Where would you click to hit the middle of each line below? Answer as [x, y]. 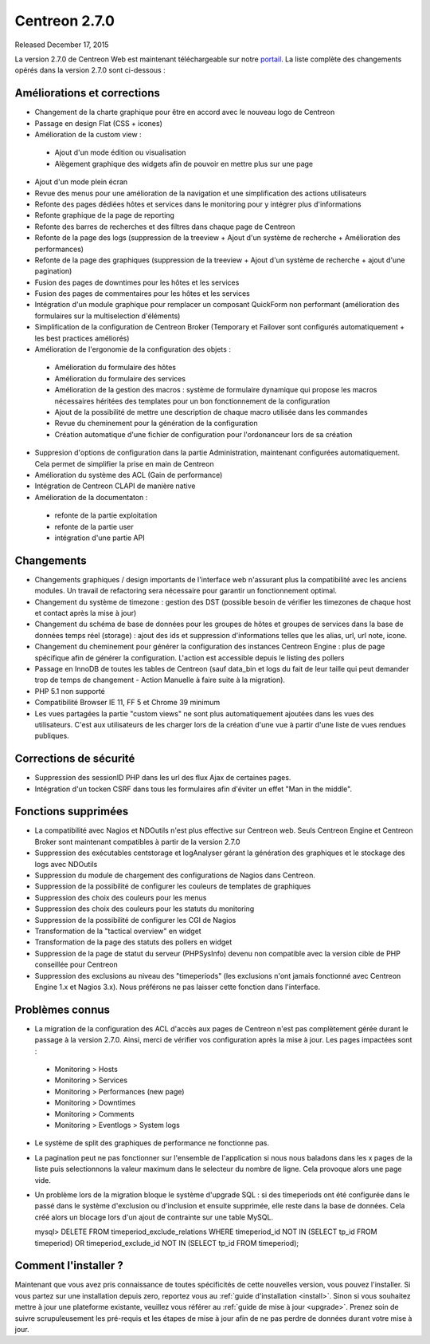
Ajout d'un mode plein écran [81, 182]
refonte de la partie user [94, 526]
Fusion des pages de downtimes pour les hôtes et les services [137, 282]
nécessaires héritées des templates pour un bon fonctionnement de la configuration [192, 401]
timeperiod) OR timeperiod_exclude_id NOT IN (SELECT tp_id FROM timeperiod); [166, 1243]
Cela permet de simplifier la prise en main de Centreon [124, 463]
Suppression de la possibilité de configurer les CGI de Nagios [135, 920]
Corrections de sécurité [75, 759]
